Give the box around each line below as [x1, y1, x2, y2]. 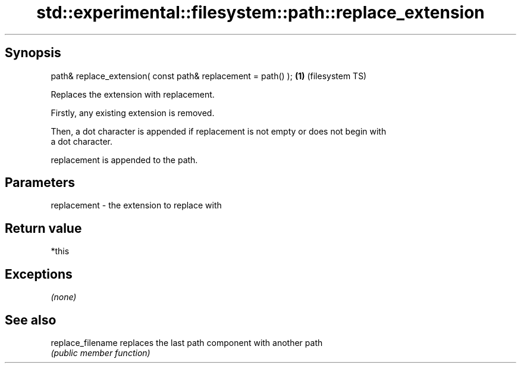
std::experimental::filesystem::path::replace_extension [36, 2, 485, 23]
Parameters [5, 175, 75, 191]
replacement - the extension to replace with [51, 200, 222, 211]
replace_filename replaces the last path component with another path [51, 337, 323, 348]
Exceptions [5, 266, 73, 282]
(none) [51, 292, 77, 302]
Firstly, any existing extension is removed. [51, 107, 215, 118]
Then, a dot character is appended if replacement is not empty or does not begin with [51, 126, 387, 136]
